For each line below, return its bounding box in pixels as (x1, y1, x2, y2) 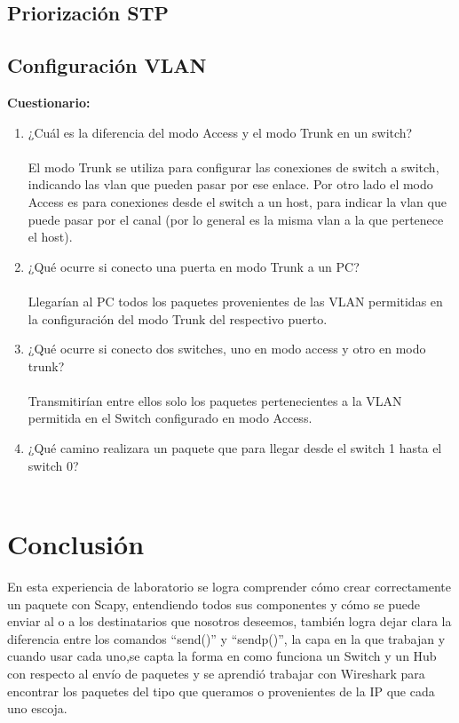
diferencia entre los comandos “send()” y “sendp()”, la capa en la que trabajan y (7, 629, 446, 648)
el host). (28, 227, 73, 246)
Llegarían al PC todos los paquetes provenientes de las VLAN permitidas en (28, 291, 443, 310)
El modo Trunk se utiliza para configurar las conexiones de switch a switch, (28, 157, 439, 176)
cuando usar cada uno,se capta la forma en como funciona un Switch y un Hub (7, 647, 437, 665)
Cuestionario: (7, 92, 91, 111)
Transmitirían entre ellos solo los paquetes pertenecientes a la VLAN (28, 391, 402, 409)
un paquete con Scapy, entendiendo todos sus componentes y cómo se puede (7, 594, 421, 613)
